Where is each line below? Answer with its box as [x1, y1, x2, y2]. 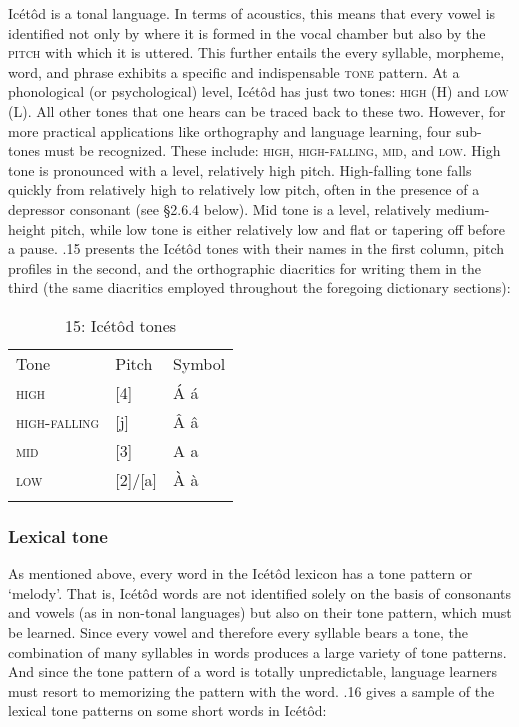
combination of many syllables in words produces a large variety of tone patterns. [8, 641, 507, 662]
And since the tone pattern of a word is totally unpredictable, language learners [8, 661, 497, 682]
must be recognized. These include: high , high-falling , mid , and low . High [44, 140, 501, 161]
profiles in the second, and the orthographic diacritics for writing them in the [8, 257, 482, 278]
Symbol [173, 351, 226, 375]
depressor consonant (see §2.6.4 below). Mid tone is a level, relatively [8, 198, 431, 219]
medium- [435, 198, 490, 219]
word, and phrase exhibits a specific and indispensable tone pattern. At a [8, 61, 460, 82]
